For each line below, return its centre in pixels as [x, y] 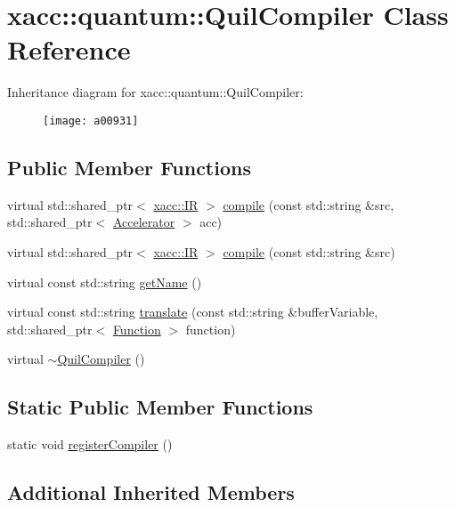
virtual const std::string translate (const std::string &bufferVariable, [193, 312]
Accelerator [144, 222]
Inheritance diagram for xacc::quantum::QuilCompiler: [155, 92]
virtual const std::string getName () [105, 282]
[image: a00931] [91, 121]
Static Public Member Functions [160, 407]
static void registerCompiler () [90, 444]
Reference [69, 49]
